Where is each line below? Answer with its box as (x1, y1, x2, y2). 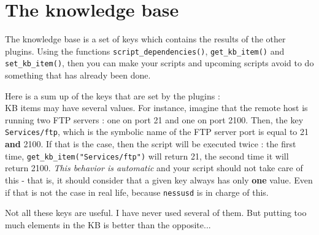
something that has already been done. (5, 69, 151, 82)
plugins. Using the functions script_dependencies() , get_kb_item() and (5, 44, 285, 57)
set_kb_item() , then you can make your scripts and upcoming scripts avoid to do (5, 56, 314, 69)
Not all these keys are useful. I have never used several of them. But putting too (5, 206, 307, 219)
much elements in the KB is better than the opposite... (5, 218, 211, 231)
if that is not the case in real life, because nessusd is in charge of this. (5, 185, 269, 198)
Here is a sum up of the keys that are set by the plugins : (5, 89, 220, 102)
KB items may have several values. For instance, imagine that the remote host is (5, 101, 308, 114)
